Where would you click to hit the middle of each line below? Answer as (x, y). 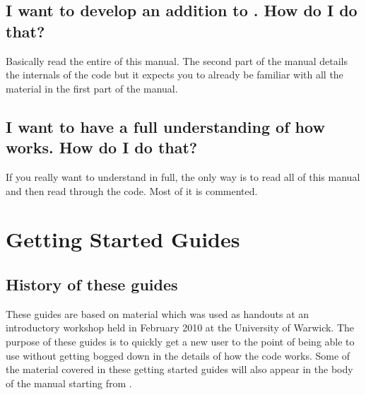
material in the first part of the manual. (92, 88)
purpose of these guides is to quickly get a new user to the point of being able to (180, 341)
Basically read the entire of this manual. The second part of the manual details (177, 60)
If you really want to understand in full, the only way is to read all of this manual (183, 176)
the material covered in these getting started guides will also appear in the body (179, 369)
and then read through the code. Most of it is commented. (132, 190)
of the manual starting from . (69, 383)
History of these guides (92, 284)
